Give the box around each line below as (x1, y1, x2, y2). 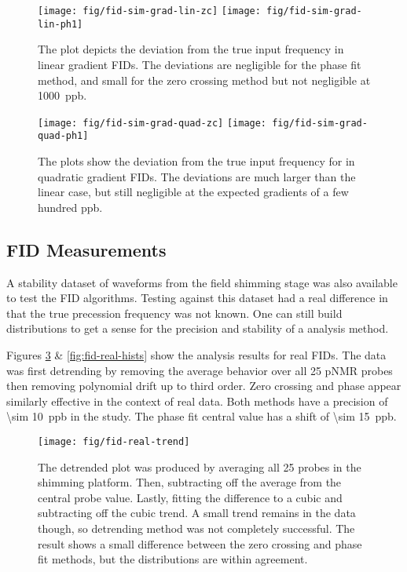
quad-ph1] (38, 130, 89, 142)
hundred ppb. (38, 199, 103, 215)
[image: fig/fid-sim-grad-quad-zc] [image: (38, 117, 267, 129)
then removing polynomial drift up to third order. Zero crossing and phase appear (6, 377, 401, 394)
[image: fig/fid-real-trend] (38, 435, 190, 447)
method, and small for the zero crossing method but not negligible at (38, 71, 371, 88)
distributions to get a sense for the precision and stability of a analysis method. (6, 320, 389, 337)
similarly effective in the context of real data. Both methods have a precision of (6, 392, 388, 409)
